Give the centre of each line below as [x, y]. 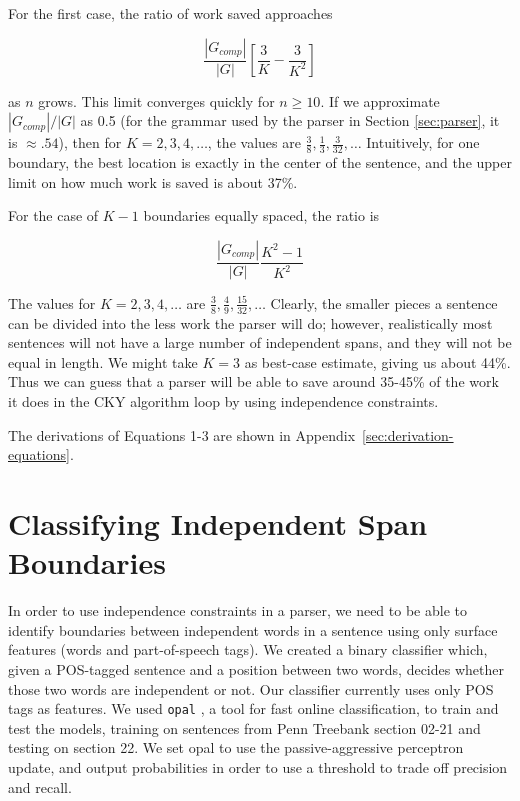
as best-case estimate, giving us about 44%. [377, 361]
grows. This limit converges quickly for [156, 100]
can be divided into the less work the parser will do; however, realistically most [250, 322]
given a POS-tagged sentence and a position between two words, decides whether [256, 668]
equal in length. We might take [103, 361]
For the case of [53, 215]
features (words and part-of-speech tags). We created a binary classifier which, [248, 649]
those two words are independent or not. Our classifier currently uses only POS [251, 688]
